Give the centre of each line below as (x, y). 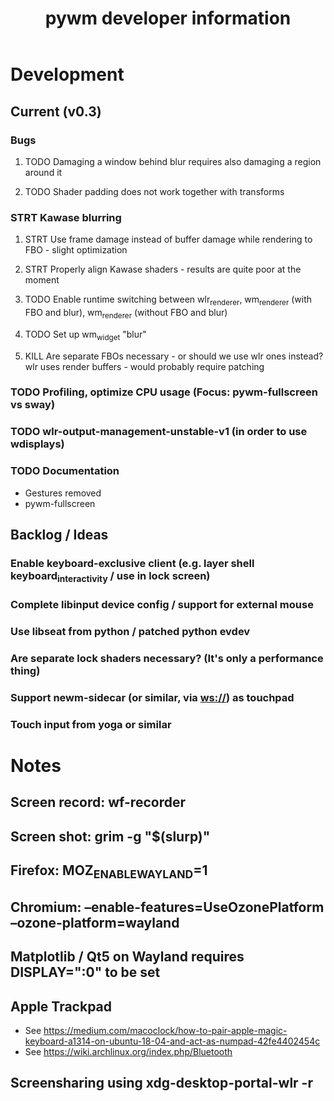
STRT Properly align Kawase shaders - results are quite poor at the (163, 269)
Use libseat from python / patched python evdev (130, 632)
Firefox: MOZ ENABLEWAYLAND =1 (109, 872)
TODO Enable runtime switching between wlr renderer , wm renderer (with (168, 300)
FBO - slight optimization (76, 250)
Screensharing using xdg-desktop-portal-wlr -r (161, 1083)
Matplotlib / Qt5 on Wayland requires (127, 957)
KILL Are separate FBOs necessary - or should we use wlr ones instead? (174, 356)
